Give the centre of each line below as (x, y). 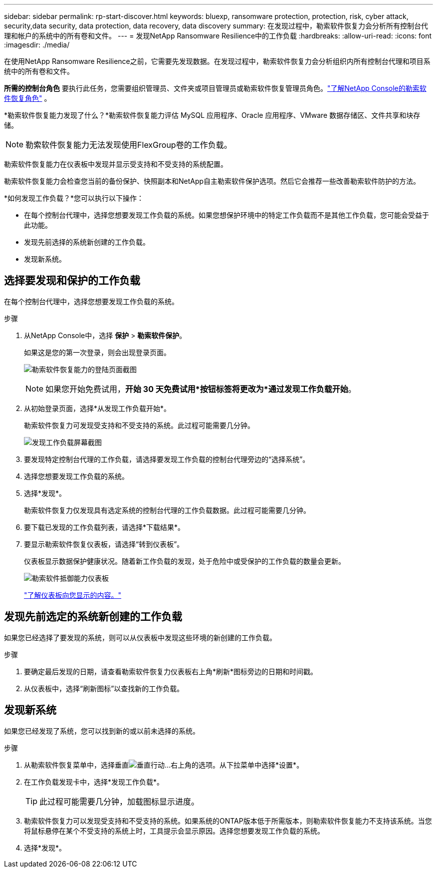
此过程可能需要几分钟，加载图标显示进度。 (119, 801)
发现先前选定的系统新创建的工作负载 (93, 617)
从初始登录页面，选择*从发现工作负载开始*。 (98, 408)
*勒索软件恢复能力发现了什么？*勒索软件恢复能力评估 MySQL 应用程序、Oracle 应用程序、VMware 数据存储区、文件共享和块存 (212, 115)
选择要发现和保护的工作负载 (72, 281)
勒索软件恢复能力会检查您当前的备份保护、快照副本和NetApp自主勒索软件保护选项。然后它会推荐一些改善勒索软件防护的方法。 (212, 181)
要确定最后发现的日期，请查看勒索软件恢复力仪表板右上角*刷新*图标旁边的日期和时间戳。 (171, 671)
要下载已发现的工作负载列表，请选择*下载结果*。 (105, 527)
